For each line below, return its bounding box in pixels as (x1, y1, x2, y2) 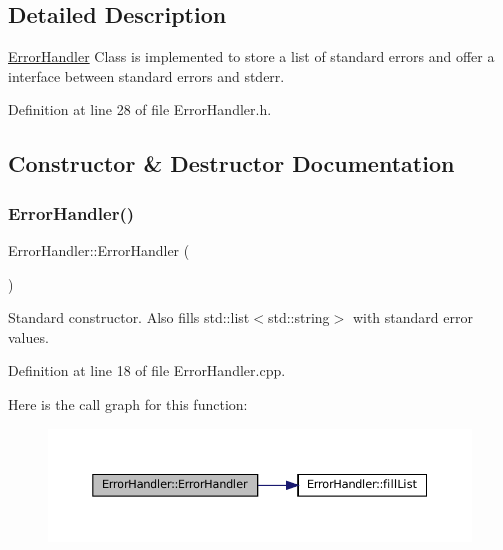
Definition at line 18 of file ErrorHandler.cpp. (8, 360, 286, 381)
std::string (267, 307, 330, 328)
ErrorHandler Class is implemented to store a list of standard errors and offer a (8, 46, 495, 67)
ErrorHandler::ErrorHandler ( (8, 239, 190, 260)
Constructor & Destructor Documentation (8, 148, 455, 179)
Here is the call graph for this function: (8, 393, 248, 414)
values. (8, 326, 49, 347)
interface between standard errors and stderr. (8, 65, 285, 86)
